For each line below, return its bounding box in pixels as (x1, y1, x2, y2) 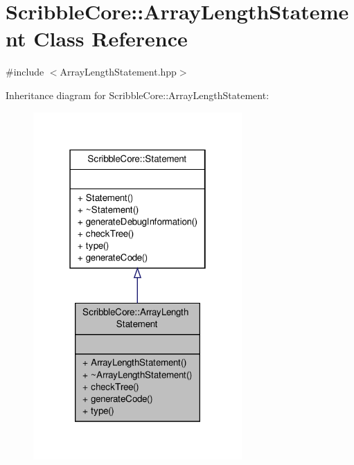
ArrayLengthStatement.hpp (60, 64, 177, 79)
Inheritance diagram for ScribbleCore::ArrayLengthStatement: (6, 87, 269, 102)
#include (6, 64, 44, 79)
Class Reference (33, 24, 188, 53)
